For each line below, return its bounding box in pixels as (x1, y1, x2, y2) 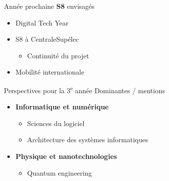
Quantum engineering (27, 167, 92, 178)
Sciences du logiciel (27, 118, 85, 128)
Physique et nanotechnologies (15, 151, 117, 161)
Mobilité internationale (15, 67, 84, 77)
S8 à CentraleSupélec (15, 34, 79, 44)
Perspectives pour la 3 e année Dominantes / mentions (4, 83, 165, 95)
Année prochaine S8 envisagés (4, 1, 95, 11)
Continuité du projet (27, 50, 89, 60)
